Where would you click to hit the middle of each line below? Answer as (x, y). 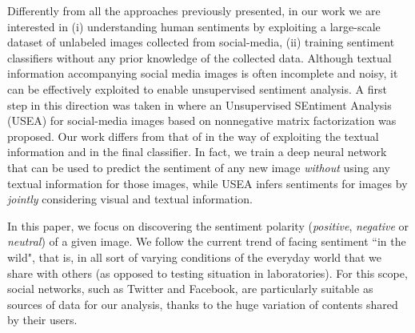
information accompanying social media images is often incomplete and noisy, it (203, 73)
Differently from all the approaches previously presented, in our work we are (194, 10)
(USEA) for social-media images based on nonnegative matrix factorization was (202, 120)
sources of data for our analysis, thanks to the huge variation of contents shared (203, 304)
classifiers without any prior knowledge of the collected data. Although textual (200, 57)
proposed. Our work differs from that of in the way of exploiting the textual (193, 136)
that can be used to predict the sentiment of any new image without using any (199, 167)
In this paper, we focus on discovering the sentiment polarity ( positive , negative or (208, 225)
